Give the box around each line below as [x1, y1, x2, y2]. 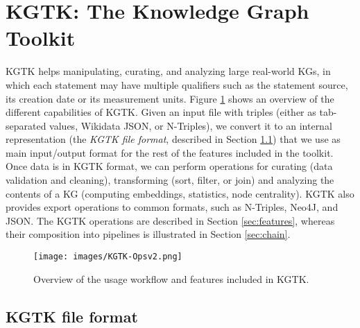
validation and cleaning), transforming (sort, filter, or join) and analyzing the [6, 173, 334, 187]
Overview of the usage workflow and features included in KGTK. [33, 271, 309, 286]
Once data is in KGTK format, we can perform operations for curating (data [6, 159, 333, 173]
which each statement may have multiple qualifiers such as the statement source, [6, 77, 348, 92]
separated [6, 118, 46, 132]
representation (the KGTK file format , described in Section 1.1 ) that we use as [6, 132, 341, 146]
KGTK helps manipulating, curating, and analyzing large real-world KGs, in [6, 64, 331, 78]
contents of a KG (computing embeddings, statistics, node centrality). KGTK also [6, 186, 354, 200]
